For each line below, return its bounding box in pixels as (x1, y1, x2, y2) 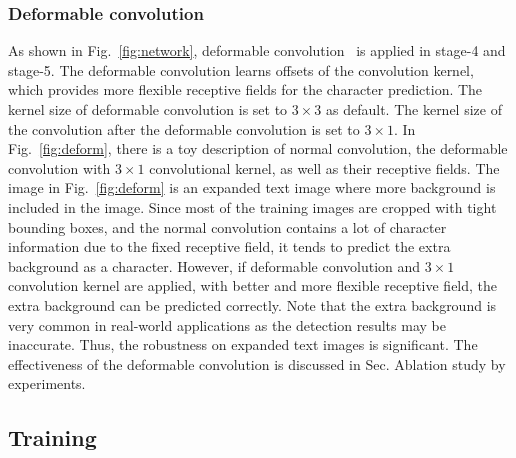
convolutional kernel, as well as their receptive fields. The (149, 157, 500, 178)
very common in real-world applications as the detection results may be (8, 314, 446, 335)
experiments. (8, 373, 86, 394)
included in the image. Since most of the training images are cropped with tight (8, 196, 497, 217)
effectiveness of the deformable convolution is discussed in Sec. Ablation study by (8, 353, 506, 374)
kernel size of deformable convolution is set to (8, 99, 288, 119)
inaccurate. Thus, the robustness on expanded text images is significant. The (8, 334, 478, 355)
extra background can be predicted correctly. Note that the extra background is (8, 294, 497, 315)
